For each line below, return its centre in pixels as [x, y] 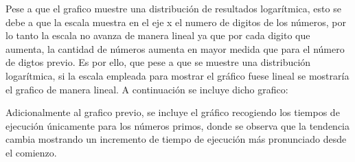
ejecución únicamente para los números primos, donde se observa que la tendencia [178, 125]
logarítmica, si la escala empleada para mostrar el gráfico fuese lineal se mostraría [177, 75]
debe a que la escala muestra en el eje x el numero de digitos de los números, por [176, 22]
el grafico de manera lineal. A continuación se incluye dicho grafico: [147, 89]
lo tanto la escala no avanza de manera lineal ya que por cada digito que [158, 35]
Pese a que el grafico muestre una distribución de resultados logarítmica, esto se [173, 8]
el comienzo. [31, 152]
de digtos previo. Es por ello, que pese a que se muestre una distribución [158, 62]
